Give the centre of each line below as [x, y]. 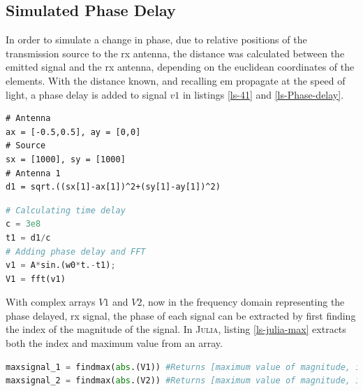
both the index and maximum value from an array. [114, 343]
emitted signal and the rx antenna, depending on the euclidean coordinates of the [180, 67]
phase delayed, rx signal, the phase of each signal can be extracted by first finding [181, 315]
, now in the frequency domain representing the [243, 302]
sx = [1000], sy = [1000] [66, 159]
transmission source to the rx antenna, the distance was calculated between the [175, 53]
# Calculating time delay [66, 210]
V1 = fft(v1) [36, 279]
